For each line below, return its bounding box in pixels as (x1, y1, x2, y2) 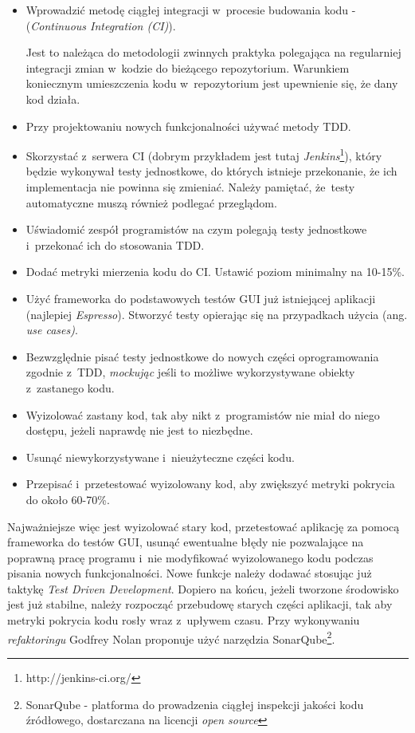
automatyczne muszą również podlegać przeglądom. (25, 194, 277, 211)
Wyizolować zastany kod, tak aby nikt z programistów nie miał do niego (25, 406, 380, 423)
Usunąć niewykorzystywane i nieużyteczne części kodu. (25, 448, 295, 465)
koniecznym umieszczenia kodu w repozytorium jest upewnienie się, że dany (25, 75, 398, 92)
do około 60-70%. (25, 491, 110, 507)
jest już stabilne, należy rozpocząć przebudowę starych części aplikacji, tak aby (7, 596, 393, 613)
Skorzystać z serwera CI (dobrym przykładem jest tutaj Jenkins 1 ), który (25, 145, 382, 164)
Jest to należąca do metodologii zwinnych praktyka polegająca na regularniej (25, 44, 401, 61)
